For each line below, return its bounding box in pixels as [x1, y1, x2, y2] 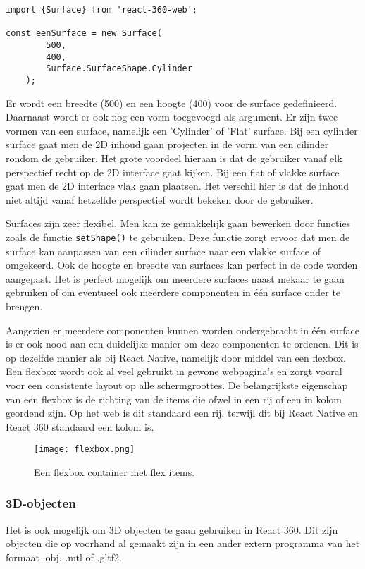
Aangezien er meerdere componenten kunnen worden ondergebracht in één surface [6, 322, 359, 337]
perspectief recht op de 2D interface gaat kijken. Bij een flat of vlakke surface [6, 164, 340, 179]
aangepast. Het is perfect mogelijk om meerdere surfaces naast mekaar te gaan [6, 271, 345, 286]
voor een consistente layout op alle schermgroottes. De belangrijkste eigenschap [6, 377, 348, 392]
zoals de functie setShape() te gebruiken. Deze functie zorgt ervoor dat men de [6, 229, 350, 244]
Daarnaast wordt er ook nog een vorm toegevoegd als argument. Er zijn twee [6, 109, 338, 124]
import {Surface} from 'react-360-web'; [6, 5, 198, 15]
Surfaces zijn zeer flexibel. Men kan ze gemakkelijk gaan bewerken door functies [6, 216, 351, 231]
